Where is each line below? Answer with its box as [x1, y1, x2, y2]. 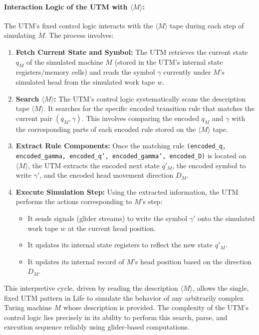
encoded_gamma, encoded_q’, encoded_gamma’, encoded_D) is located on [15, 150, 247, 160]
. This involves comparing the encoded [81, 112, 199, 123]
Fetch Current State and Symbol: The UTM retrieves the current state [15, 46, 248, 57]
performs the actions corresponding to [15, 196, 132, 207]
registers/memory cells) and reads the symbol [15, 67, 155, 77]
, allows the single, [192, 283, 249, 293]
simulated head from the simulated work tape [15, 76, 155, 87]
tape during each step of [170, 20, 244, 30]
